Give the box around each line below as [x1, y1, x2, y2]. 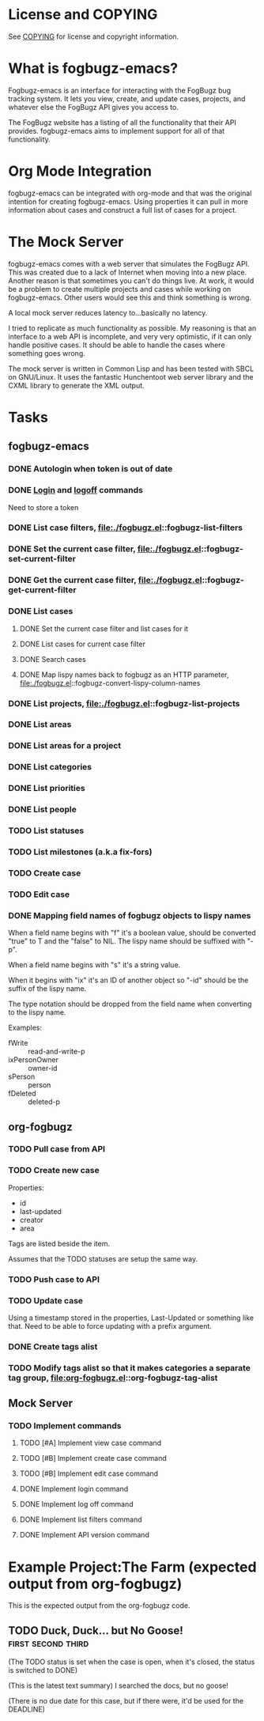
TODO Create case [8, 868, 81, 879]
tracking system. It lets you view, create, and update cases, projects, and [8, 93, 246, 104]
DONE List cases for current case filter [19, 639, 146, 649]
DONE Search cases [19, 654, 86, 664]
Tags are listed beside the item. [8, 1239, 111, 1248]
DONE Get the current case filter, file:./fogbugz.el [8, 575, 202, 586]
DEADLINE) [8, 1704, 46, 1714]
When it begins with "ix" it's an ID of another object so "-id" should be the [8, 975, 249, 985]
